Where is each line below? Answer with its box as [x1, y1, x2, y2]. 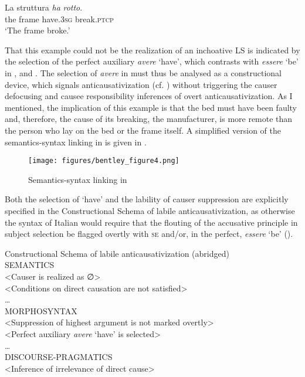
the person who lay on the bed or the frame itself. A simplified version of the [5, 124, 282, 136]
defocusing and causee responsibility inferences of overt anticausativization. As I [5, 90, 293, 102]
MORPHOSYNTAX [5, 304, 77, 317]
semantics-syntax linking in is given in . [5, 135, 147, 148]
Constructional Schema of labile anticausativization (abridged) [5, 247, 229, 259]
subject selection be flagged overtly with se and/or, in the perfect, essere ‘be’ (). [5, 227, 293, 240]
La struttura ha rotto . [5, 1, 83, 13]
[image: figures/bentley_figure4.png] [28, 157, 179, 165]
